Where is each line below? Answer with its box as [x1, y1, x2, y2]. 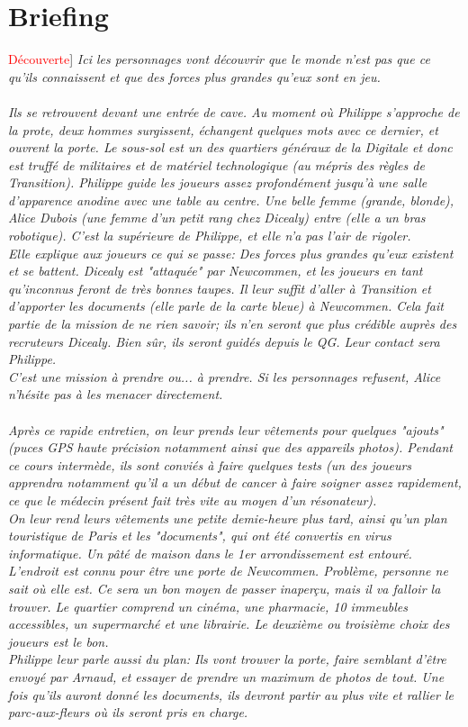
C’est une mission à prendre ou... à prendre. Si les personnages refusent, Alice [8, 367, 441, 386]
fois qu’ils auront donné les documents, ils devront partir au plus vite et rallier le [8, 685, 454, 704]
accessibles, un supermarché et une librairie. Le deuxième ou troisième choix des [8, 614, 450, 633]
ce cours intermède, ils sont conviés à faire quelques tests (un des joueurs [8, 455, 412, 474]
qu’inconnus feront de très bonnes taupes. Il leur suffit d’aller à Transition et [8, 278, 431, 297]
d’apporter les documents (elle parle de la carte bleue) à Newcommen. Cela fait [8, 296, 444, 315]
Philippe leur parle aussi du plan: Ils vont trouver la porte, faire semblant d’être [8, 650, 446, 668]
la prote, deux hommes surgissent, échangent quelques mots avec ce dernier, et [8, 120, 438, 139]
